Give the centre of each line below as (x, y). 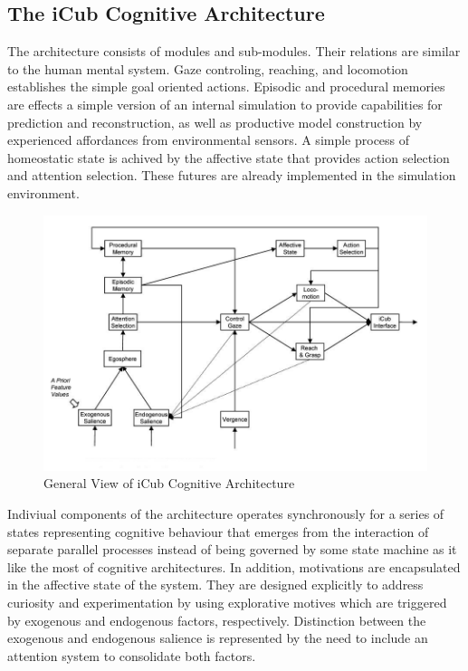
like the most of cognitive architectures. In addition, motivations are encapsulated (234, 566)
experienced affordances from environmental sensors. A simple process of (209, 140)
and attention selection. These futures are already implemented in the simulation (232, 175)
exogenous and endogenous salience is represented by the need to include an (218, 638)
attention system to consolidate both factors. (132, 655)
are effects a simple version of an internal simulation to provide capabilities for (225, 104)
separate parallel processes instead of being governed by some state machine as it (232, 549)
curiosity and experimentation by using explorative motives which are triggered (227, 603)
